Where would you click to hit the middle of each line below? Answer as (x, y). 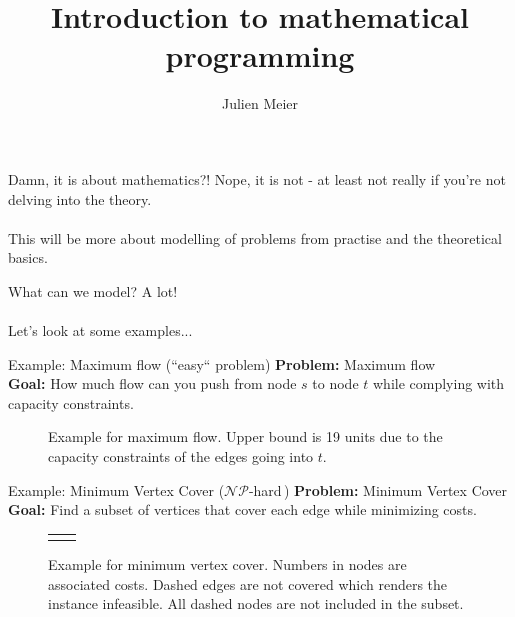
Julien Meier (260, 103)
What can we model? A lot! (93, 290)
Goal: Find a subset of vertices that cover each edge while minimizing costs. (242, 509)
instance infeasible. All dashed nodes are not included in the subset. (256, 603)
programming (260, 55)
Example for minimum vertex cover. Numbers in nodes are (227, 564)
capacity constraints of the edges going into (181, 456)
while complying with (438, 383)
